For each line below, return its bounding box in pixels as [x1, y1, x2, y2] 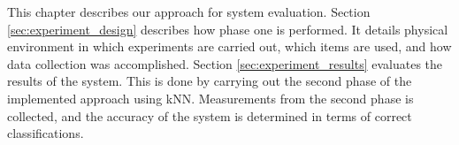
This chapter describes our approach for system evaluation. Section [7, 3, 371, 20]
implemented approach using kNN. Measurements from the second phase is [7, 88, 414, 107]
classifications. [7, 124, 84, 142]
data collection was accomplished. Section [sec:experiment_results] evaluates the [7, 54, 443, 72]
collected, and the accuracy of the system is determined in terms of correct [7, 106, 412, 125]
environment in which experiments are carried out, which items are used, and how [7, 37, 452, 56]
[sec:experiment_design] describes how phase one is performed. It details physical [7, 19, 448, 38]
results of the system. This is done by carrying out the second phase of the [7, 72, 412, 90]
